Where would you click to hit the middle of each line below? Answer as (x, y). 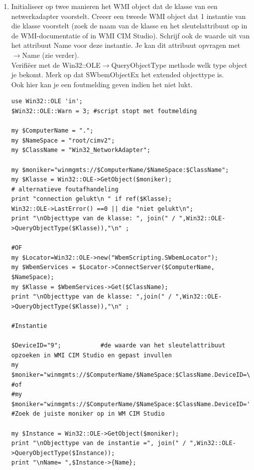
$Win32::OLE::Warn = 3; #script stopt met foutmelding (104, 111)
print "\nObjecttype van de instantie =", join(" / (99, 443)
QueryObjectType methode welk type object (179, 65)
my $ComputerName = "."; (52, 131)
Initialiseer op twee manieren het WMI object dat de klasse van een (114, 6)
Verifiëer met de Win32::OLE (56, 65)
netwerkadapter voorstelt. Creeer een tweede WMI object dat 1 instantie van (128, 16)
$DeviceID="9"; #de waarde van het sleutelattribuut (118, 346)
